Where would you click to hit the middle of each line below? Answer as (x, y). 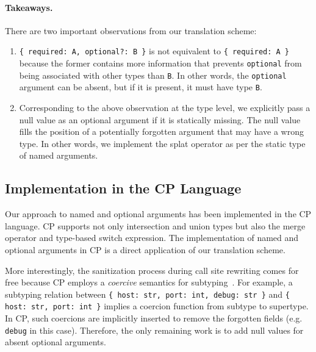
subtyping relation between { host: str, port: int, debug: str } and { (147, 294)
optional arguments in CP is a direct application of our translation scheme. (145, 249)
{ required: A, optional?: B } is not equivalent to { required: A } (154, 51)
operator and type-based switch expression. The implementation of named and (152, 238)
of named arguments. (59, 155)
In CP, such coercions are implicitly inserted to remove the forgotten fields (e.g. (154, 318)
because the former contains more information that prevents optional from (160, 63)
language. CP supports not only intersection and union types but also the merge (155, 225)
